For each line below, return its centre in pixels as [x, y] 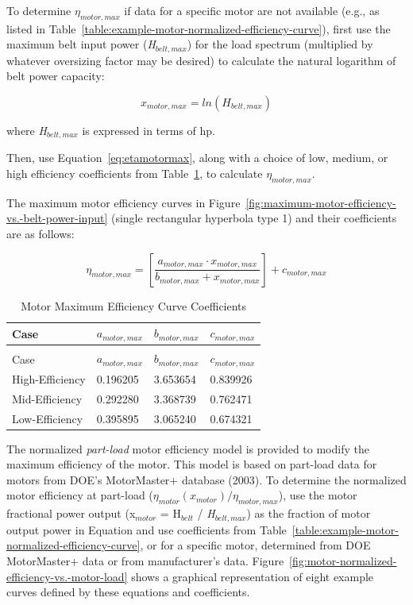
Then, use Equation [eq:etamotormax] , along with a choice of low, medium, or [197, 158]
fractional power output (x [71, 513]
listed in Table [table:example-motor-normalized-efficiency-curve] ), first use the [199, 28]
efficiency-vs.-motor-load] [67, 576]
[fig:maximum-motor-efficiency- [321, 202]
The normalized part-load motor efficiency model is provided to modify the [188, 448]
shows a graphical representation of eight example [253, 576]
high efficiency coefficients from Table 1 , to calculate [135, 173]
